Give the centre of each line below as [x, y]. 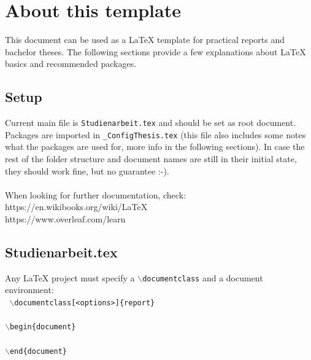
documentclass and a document [203, 277]
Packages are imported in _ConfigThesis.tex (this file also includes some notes [155, 134]
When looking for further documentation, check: [95, 194]
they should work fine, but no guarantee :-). [87, 170]
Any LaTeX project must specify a [70, 277]
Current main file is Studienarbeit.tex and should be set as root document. [151, 123]
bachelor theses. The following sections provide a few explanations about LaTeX [155, 51]
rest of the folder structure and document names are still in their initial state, [151, 159]
